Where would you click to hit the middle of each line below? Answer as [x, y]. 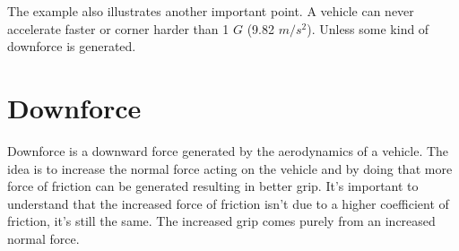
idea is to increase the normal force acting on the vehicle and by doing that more [230, 168]
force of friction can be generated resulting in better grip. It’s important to [213, 186]
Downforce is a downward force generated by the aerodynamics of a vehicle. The [228, 150]
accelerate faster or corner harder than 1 [118, 28]
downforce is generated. [72, 46]
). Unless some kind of [368, 28]
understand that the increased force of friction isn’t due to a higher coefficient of [228, 203]
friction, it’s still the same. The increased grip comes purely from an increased [221, 221]
